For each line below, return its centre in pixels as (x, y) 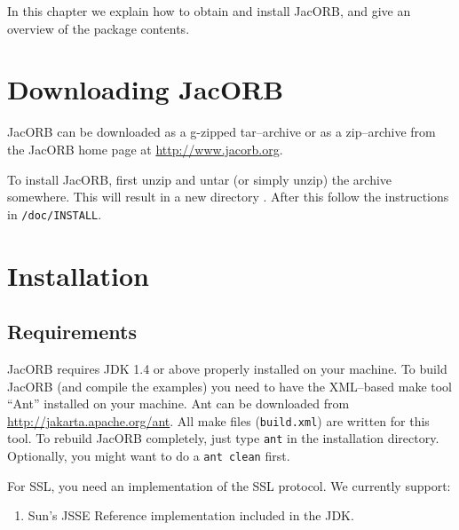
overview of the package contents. (99, 28)
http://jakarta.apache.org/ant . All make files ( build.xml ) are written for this (218, 420)
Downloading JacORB (146, 89)
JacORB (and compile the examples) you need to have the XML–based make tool (229, 386)
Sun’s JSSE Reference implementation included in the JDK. (191, 515)
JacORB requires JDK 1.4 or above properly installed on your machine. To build (227, 368)
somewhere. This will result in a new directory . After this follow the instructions (228, 197)
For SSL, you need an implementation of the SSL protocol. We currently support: (229, 485)
